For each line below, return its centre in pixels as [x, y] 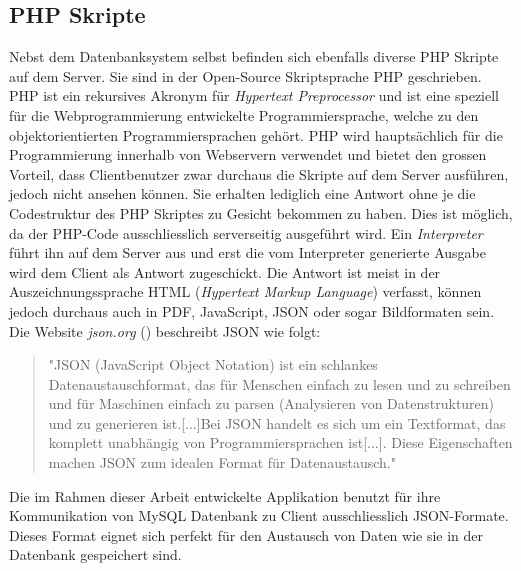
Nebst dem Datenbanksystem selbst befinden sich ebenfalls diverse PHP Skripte [254, 56]
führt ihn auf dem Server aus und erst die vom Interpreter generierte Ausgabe [247, 252]
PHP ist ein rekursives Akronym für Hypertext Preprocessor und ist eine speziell [254, 95]
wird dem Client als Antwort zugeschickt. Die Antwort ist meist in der [225, 271]
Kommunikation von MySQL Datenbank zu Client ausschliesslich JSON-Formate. [259, 515]
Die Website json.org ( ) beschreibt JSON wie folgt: [165, 330]
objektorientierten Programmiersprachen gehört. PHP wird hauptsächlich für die [256, 134]
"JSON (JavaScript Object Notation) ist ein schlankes [213, 364]
